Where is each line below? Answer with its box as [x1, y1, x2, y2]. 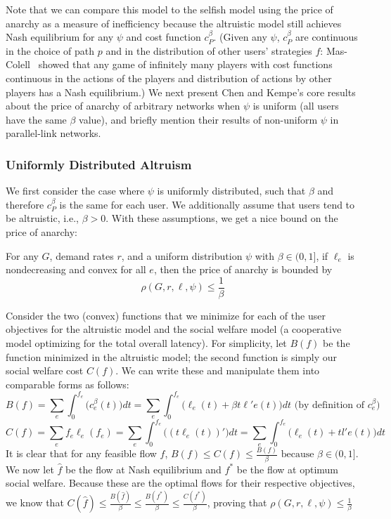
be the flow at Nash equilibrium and [65, 461, 222, 476]
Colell [6, 57, 30, 72]
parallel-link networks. [6, 126, 101, 140]
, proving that [207, 495, 267, 510]
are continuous [295, 29, 358, 44]
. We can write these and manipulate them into [115, 363, 320, 378]
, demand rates [49, 248, 114, 263]
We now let [6, 461, 54, 476]
